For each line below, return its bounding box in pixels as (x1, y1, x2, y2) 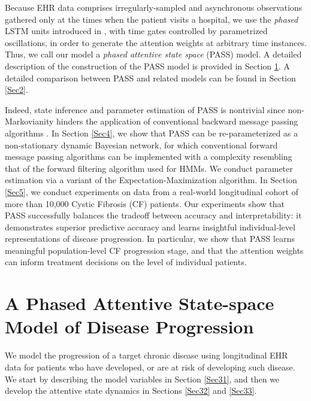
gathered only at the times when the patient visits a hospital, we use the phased (5, 13, 298, 25)
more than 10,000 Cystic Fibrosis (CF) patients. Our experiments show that (5, 197, 285, 209)
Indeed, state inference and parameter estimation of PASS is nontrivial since (5, 103, 285, 116)
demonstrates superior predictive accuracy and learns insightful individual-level (5, 220, 295, 233)
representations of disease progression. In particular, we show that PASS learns (5, 232, 295, 245)
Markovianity (5, 115, 54, 127)
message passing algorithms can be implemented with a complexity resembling (5, 150, 292, 163)
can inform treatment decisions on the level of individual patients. (5, 256, 247, 268)
